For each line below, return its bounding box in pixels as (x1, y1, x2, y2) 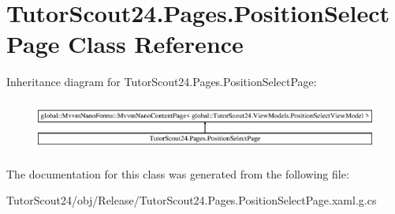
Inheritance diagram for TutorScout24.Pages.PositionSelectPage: (6, 73, 317, 90)
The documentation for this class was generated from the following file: (6, 165, 349, 182)
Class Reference (68, 28, 244, 60)
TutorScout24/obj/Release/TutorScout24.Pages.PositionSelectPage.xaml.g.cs (6, 192, 377, 208)
